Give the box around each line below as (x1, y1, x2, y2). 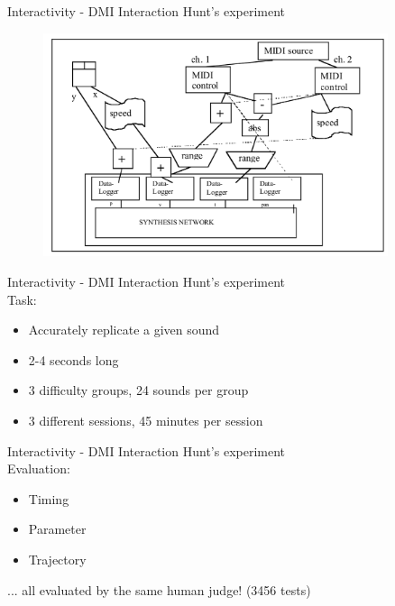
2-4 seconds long (28, 350, 119, 369)
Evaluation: (7, 459, 70, 478)
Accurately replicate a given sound (28, 320, 220, 339)
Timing (28, 489, 69, 508)
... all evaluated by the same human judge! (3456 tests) (7, 580, 311, 599)
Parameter (28, 519, 87, 538)
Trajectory (28, 549, 87, 568)
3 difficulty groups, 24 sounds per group (28, 381, 249, 399)
